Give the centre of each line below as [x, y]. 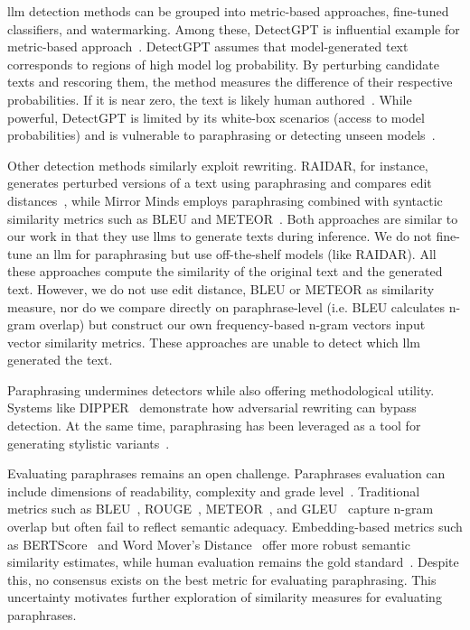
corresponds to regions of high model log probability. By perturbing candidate [223, 64]
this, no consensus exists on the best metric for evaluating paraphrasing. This [222, 579]
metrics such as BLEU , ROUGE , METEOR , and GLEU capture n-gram [221, 509]
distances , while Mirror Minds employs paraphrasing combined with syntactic [225, 200]
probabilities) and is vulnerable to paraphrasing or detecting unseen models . [221, 135]
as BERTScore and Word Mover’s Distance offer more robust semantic [209, 544]
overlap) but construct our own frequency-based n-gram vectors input [232, 324]
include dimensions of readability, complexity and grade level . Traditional [214, 491]
